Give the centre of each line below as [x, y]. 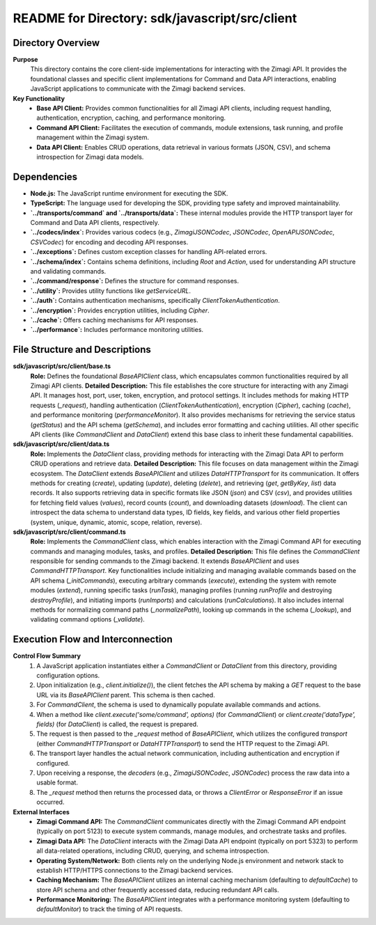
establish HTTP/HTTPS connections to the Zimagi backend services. [135, 870]
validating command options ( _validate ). [88, 619]
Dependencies [45, 176]
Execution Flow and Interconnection [93, 639]
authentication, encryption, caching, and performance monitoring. [131, 118]
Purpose [25, 60]
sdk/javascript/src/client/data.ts [61, 444]
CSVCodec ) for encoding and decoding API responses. [109, 242]
